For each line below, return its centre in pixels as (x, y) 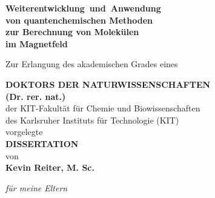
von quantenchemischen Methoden (79, 20)
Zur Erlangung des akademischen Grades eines (92, 64)
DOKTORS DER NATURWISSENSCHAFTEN (108, 84)
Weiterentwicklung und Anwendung (83, 8)
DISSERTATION (42, 143)
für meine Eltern (37, 187)
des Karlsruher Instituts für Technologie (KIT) (92, 120)
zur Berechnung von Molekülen (72, 32)
